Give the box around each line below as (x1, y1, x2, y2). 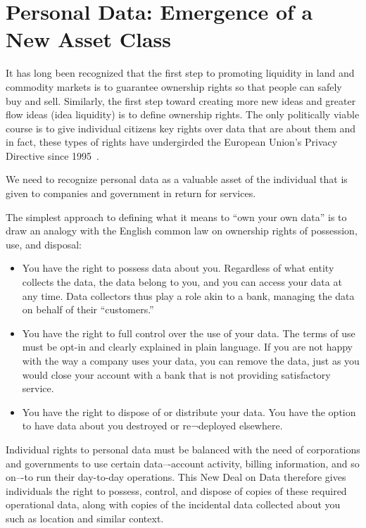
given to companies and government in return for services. (6, 186, 256, 201)
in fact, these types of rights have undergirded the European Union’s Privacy (6, 134, 338, 149)
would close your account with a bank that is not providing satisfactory (22, 367, 331, 382)
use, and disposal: (6, 237, 82, 251)
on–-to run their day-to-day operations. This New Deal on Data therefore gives (6, 470, 346, 484)
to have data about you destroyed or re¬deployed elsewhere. (22, 418, 283, 433)
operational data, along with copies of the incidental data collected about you (6, 497, 341, 512)
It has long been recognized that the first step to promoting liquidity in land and (6, 65, 355, 80)
